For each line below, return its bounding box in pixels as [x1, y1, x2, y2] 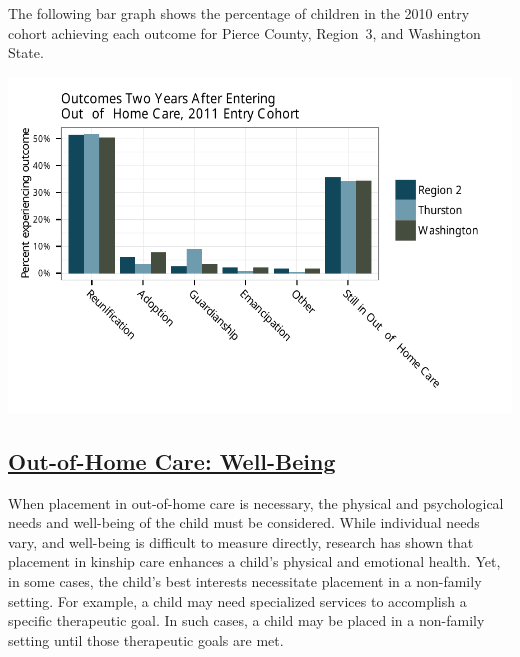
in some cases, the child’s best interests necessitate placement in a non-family [8, 570, 482, 591]
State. [8, 42, 44, 63]
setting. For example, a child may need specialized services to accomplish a [8, 590, 467, 611]
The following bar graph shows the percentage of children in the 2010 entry [8, 3, 470, 23]
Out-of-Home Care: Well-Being [8, 445, 336, 476]
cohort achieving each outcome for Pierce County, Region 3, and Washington [8, 22, 481, 43]
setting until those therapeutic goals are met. [8, 629, 284, 650]
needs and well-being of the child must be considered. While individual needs [8, 512, 480, 533]
